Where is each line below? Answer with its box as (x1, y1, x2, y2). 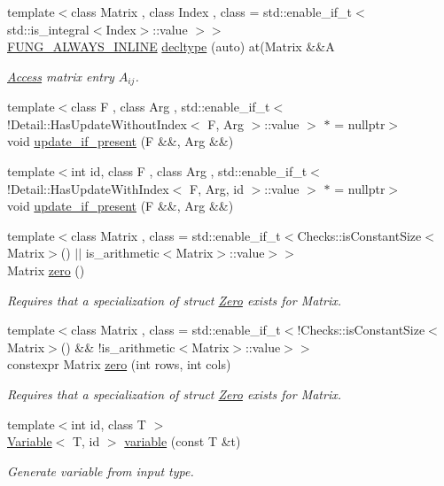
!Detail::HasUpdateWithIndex (7, 179, 169, 197)
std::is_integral (7, 19, 90, 38)
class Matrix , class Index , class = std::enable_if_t (71, 3, 353, 20)
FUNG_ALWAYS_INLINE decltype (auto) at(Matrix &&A (7, 37, 335, 56)
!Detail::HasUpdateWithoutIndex (7, 114, 187, 133)
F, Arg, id (190, 179, 244, 197)
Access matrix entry (7, 66, 114, 85)
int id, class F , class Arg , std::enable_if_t (71, 162, 308, 181)
